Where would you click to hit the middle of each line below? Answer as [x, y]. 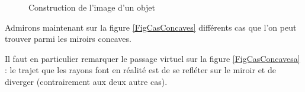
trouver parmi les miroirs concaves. [68, 39]
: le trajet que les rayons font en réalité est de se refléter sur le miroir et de [140, 70]
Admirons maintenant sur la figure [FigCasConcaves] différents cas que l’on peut [151, 27]
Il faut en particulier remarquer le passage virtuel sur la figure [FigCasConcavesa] [152, 58]
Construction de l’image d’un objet [92, 7]
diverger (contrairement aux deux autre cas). [86, 81]
